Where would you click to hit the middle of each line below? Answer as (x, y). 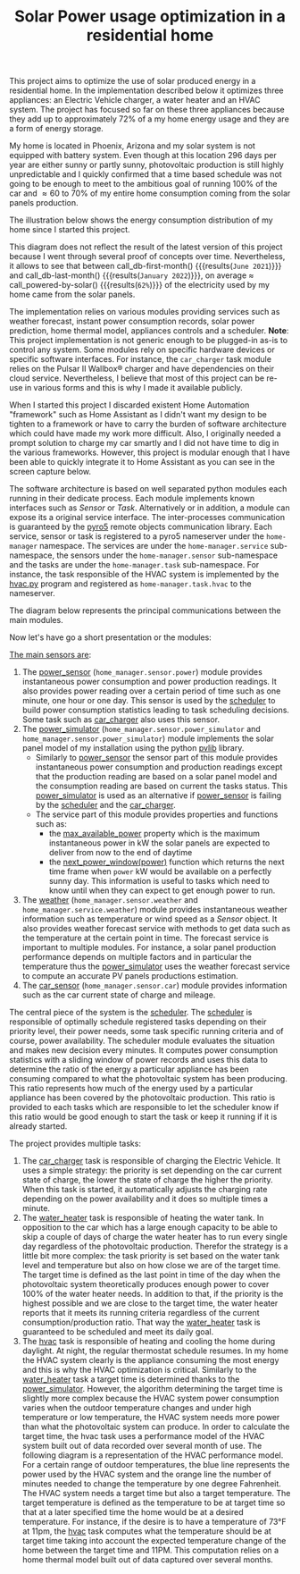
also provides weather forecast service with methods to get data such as (156, 929)
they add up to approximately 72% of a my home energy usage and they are (150, 119)
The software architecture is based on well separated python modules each (148, 489)
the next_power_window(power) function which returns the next (167, 862)
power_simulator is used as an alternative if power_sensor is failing (158, 795)
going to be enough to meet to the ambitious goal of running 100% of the (143, 184)
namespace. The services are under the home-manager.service (154, 546)
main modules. (37, 620)
